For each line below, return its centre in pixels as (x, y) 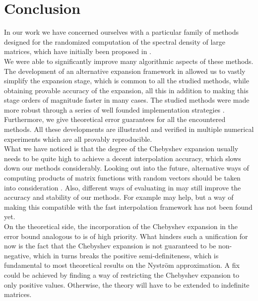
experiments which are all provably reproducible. (78, 139)
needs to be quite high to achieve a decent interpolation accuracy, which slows (123, 158)
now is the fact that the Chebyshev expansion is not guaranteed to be (110, 246)
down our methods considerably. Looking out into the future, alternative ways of (127, 168)
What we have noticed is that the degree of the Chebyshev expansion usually (121, 149)
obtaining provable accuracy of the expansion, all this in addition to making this (126, 90)
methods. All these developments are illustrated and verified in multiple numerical (129, 129)
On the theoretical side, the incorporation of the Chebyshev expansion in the (121, 226)
